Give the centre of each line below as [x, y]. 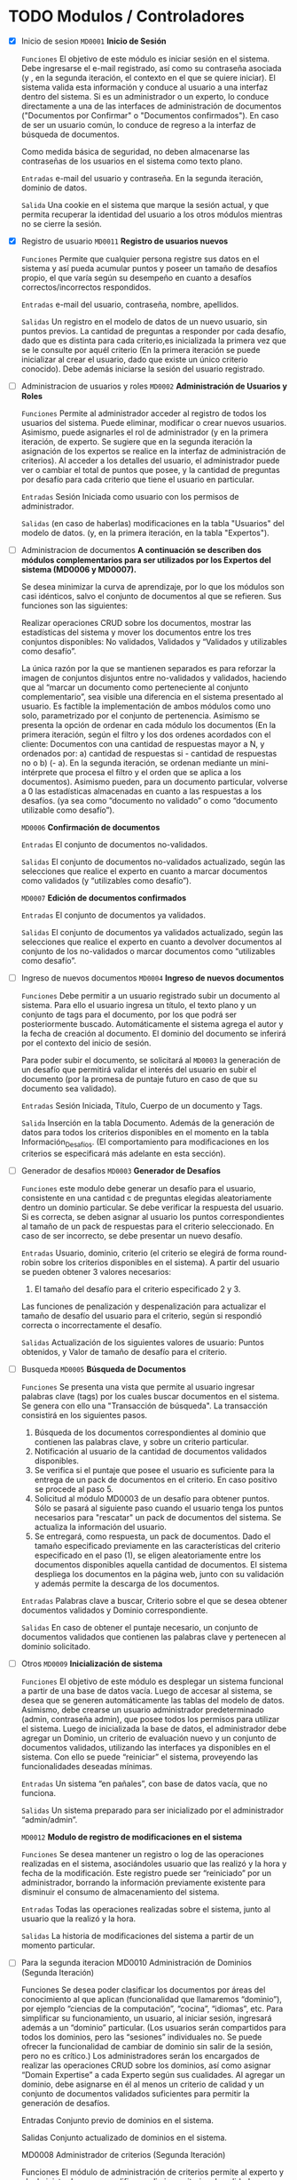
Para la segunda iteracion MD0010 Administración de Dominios [136, 1963]
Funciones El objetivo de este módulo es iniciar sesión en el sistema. [145, 59]
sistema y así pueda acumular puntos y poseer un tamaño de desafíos [149, 268]
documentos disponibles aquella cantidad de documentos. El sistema [161, 1565]
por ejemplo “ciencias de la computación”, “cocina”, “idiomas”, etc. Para [152, 2009]
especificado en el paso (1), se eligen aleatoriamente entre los [148, 1555]
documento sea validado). [69, 1089]
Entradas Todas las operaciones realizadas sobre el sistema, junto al [146, 1910]
